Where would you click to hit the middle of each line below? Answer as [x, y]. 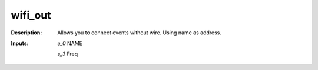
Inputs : [20, 43]
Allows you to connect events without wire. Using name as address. [140, 33]
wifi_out [31, 15]
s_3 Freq [68, 54]
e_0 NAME [70, 43]
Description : [26, 33]
